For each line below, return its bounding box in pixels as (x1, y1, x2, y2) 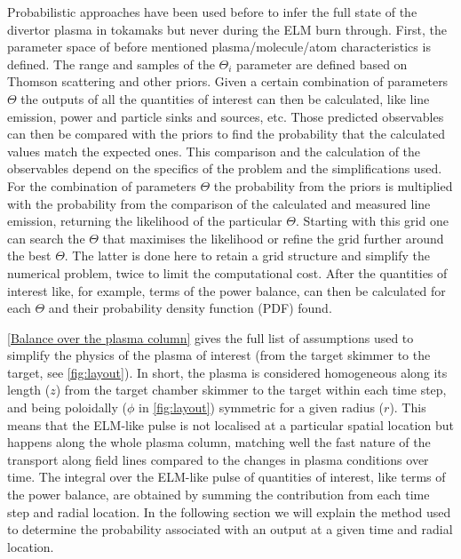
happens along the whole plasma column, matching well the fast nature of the (7, 433, 431, 451)
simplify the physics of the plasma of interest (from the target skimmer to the (7, 346, 431, 364)
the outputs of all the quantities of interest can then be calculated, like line (20, 89, 430, 108)
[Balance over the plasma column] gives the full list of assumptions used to (7, 328, 414, 347)
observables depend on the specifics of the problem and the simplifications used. (7, 159, 442, 178)
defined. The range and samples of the (7, 54, 215, 73)
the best (7, 246, 52, 265)
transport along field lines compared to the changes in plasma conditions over (7, 450, 429, 468)
